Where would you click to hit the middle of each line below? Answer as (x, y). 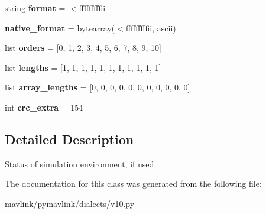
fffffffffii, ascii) (151, 27)
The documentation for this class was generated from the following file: (133, 184)
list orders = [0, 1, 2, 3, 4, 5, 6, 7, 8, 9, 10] (83, 48)
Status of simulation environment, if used (80, 163)
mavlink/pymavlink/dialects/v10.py (70, 203)
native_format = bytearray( (60, 27)
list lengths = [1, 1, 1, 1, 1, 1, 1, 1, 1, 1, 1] (83, 67)
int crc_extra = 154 (44, 107)
